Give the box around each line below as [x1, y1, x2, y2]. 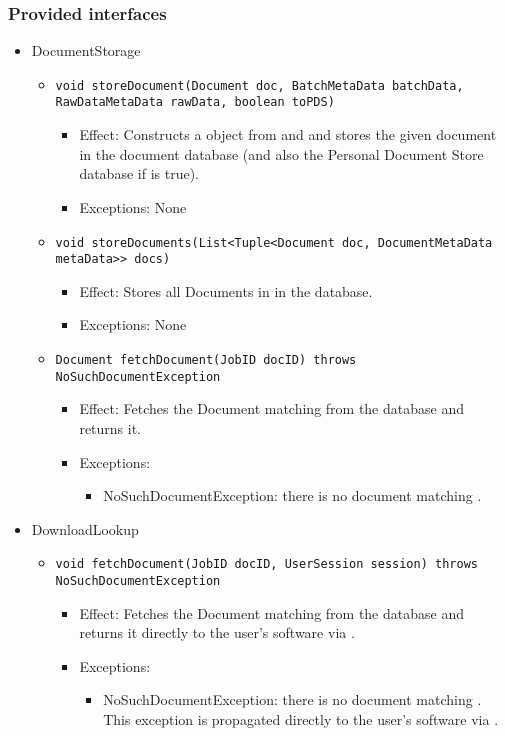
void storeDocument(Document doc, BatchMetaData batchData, [55, 78, 464, 93]
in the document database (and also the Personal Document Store [79, 143, 484, 164]
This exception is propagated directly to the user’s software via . [103, 708, 499, 729]
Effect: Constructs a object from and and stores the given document [79, 124, 497, 145]
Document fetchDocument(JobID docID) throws [55, 353, 357, 367]
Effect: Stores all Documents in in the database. [79, 280, 373, 301]
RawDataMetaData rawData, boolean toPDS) [55, 95, 335, 110]
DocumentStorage [31, 40, 141, 61]
